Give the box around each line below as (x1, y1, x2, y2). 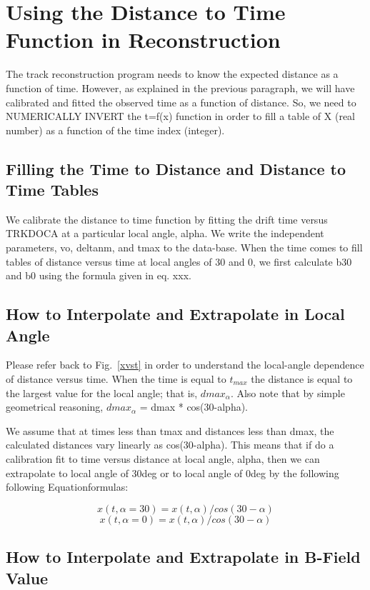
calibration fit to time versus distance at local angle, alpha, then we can (6, 451, 320, 466)
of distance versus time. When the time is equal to (6, 371, 226, 386)
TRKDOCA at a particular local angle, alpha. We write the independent (6, 226, 324, 241)
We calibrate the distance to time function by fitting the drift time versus (6, 211, 328, 226)
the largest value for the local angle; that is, (6, 385, 198, 400)
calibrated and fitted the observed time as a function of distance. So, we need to (6, 94, 356, 109)
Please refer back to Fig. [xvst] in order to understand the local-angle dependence (6, 357, 364, 372)
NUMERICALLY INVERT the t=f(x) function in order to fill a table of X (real (6, 109, 355, 124)
